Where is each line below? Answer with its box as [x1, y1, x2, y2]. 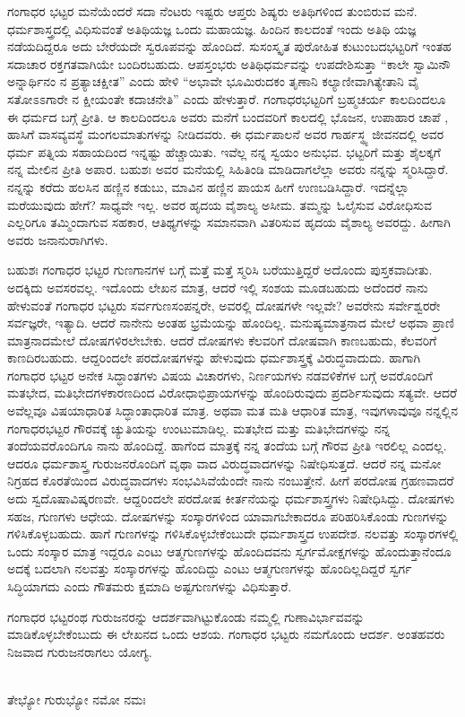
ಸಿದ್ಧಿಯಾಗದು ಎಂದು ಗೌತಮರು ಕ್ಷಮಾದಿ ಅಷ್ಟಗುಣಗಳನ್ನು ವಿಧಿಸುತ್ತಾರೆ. [7, 577, 292, 595]
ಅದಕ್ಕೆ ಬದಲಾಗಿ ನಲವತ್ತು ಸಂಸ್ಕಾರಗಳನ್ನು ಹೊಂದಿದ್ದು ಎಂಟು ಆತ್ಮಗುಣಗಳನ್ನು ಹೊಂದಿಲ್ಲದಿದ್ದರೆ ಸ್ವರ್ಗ [7, 559, 412, 578]
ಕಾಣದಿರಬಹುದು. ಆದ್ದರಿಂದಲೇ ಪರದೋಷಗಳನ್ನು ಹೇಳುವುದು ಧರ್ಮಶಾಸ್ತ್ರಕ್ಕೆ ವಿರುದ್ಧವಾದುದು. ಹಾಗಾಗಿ [7, 348, 421, 367]
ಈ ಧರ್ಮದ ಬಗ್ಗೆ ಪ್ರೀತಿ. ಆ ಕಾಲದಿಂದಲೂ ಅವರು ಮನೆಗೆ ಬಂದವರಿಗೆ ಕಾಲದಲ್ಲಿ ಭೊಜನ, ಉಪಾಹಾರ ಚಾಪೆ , [7, 107, 449, 126]
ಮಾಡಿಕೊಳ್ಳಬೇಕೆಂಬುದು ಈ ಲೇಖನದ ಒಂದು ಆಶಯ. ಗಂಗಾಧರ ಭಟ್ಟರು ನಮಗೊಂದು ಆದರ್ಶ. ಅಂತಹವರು [7, 625, 445, 643]
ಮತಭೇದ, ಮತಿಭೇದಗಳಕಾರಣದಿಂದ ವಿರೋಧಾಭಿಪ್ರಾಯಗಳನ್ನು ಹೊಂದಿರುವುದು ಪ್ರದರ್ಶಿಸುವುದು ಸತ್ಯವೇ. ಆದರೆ [7, 383, 458, 402]
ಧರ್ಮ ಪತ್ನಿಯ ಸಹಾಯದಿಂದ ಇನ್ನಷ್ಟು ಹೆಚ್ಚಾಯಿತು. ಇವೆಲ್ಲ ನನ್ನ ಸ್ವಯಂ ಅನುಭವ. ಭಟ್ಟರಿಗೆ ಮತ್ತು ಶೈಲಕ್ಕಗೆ [7, 142, 441, 161]
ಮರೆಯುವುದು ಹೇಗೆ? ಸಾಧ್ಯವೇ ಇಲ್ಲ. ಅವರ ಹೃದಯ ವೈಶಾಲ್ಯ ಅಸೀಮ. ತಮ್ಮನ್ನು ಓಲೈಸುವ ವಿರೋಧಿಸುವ [7, 195, 432, 214]
